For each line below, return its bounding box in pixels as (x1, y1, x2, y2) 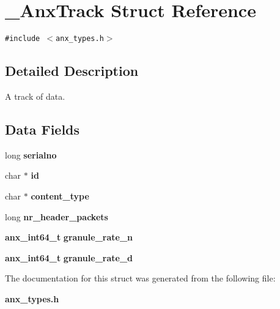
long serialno (5, 148, 57, 161)
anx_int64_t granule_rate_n (5, 231, 133, 244)
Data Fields (5, 119, 80, 138)
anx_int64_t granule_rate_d (5, 251, 133, 264)
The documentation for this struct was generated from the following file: (5, 272, 276, 285)
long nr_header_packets (5, 210, 108, 223)
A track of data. (5, 89, 65, 102)
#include (5, 34, 40, 43)
